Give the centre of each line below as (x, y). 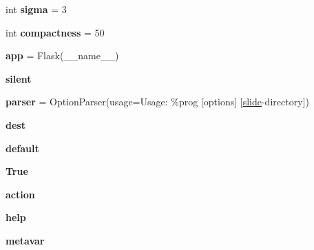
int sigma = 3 (36, 9)
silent (19, 78)
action (20, 194)
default (22, 148)
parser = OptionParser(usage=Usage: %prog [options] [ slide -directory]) (157, 102)
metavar (25, 240)
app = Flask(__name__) (62, 55)
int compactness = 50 (55, 32)
